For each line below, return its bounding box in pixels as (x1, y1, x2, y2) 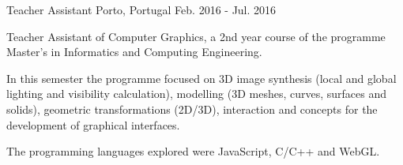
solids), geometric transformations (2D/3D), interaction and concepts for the (6, 100, 378, 117)
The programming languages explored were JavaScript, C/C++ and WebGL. (6, 143, 380, 159)
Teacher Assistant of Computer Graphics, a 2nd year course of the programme (6, 28, 386, 44)
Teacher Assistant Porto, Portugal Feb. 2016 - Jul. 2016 (6, 2, 277, 17)
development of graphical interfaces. (6, 116, 180, 133)
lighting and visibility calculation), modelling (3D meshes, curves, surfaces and (6, 85, 387, 102)
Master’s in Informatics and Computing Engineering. (6, 43, 262, 60)
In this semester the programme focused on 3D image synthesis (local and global (6, 69, 397, 86)
